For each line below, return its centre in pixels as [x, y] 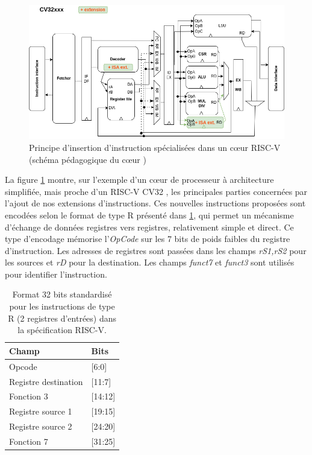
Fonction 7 [29, 441]
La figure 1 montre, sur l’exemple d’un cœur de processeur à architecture [139, 180]
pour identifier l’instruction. [56, 274]
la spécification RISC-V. [62, 330]
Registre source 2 [41, 426]
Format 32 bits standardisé [62, 294]
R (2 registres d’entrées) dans [62, 318]
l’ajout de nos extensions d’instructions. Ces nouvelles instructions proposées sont [155, 203]
